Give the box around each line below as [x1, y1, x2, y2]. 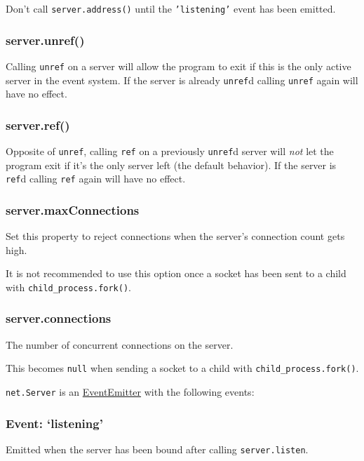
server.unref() [6, 31, 85, 48]
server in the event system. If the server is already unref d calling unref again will [6, 72, 358, 87]
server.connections [6, 309, 112, 327]
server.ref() [6, 116, 70, 133]
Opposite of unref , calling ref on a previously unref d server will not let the [6, 144, 334, 158]
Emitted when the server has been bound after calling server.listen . [6, 441, 309, 456]
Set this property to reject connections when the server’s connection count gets [6, 229, 345, 243]
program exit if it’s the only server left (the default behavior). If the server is [6, 157, 337, 172]
